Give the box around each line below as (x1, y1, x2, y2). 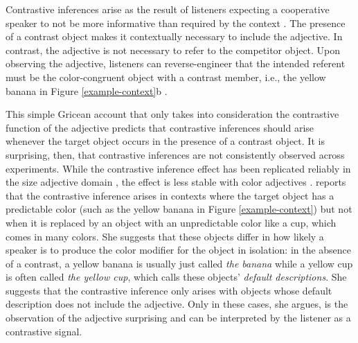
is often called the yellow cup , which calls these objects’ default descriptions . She (6, 270, 347, 284)
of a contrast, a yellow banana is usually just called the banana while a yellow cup (6, 256, 353, 270)
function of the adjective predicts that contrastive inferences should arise (6, 120, 314, 134)
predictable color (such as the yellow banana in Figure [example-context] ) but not (6, 202, 352, 216)
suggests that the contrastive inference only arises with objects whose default (6, 283, 332, 297)
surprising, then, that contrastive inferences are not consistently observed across (6, 147, 345, 161)
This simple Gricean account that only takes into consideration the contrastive (6, 107, 339, 121)
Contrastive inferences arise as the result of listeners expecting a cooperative (6, 2, 330, 16)
